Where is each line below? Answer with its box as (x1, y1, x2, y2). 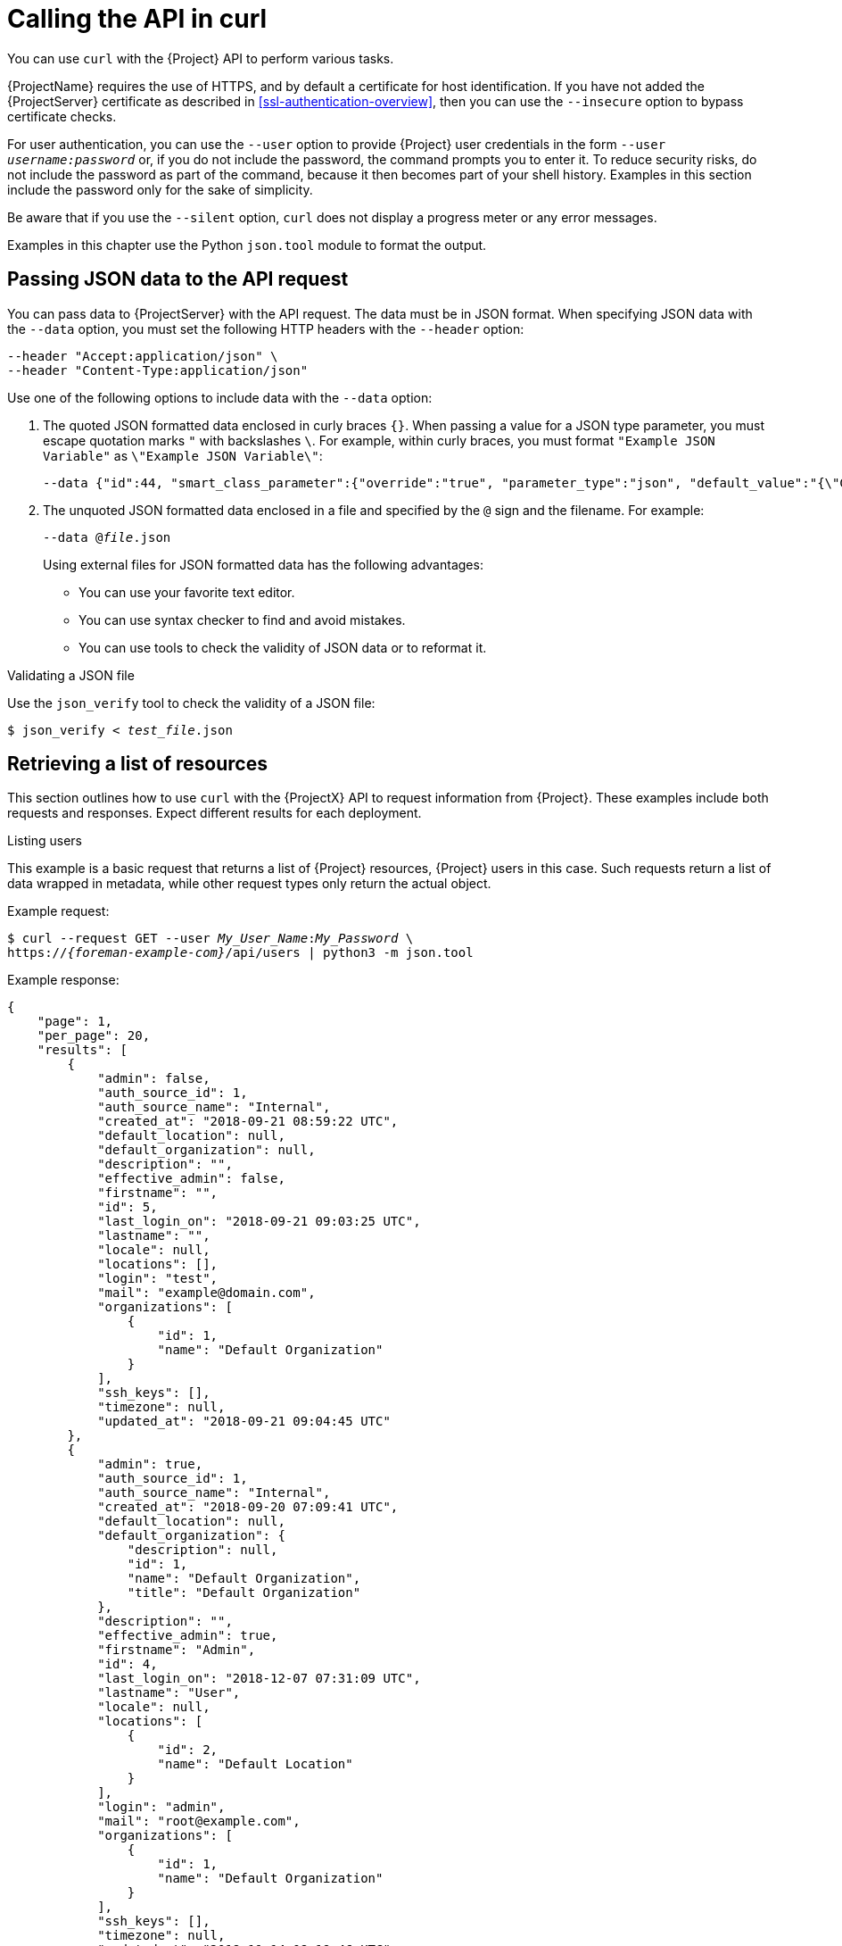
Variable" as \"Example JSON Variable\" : (43, 447, 323, 463)
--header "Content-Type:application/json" (7, 362, 309, 378)
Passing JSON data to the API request (7, 268, 349, 291)
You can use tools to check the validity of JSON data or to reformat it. (78, 639, 487, 655)
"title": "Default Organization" (127, 1585, 361, 1601)
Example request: (7, 903, 110, 919)
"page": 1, (37, 1014, 113, 1029)
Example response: (7, 972, 120, 988)
